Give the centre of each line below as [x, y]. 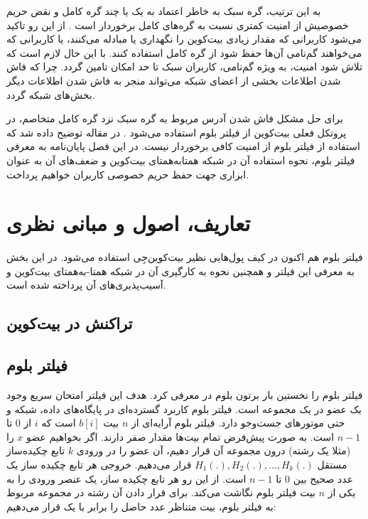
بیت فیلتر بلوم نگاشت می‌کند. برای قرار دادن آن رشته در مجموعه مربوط [161, 492]
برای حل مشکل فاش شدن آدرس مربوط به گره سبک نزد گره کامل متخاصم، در [175, 118]
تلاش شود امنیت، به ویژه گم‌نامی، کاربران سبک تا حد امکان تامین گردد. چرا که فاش [185, 66]
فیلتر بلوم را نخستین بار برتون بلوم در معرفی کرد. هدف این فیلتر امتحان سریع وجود [185, 395]
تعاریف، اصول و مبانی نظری [129, 223]
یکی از [342, 492]
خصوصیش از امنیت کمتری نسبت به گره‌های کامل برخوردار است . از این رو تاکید [178, 25]
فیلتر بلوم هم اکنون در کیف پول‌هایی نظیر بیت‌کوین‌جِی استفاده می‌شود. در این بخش [185, 257]
